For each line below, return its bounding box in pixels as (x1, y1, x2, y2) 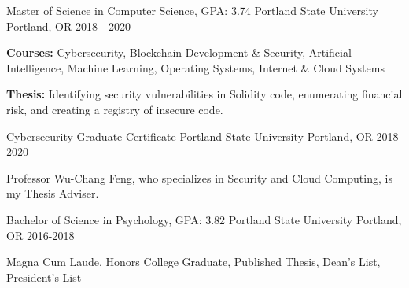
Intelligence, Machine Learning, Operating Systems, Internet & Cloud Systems (6, 59, 385, 76)
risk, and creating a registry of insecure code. (6, 101, 223, 117)
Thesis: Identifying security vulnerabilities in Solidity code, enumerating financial (6, 86, 403, 102)
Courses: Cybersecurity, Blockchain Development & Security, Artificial (6, 44, 352, 61)
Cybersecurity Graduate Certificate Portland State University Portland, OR (6, 127, 373, 144)
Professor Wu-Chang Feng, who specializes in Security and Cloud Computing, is (6, 169, 392, 186)
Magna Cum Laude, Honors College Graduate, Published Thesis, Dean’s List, (6, 253, 381, 270)
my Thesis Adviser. (6, 185, 99, 201)
